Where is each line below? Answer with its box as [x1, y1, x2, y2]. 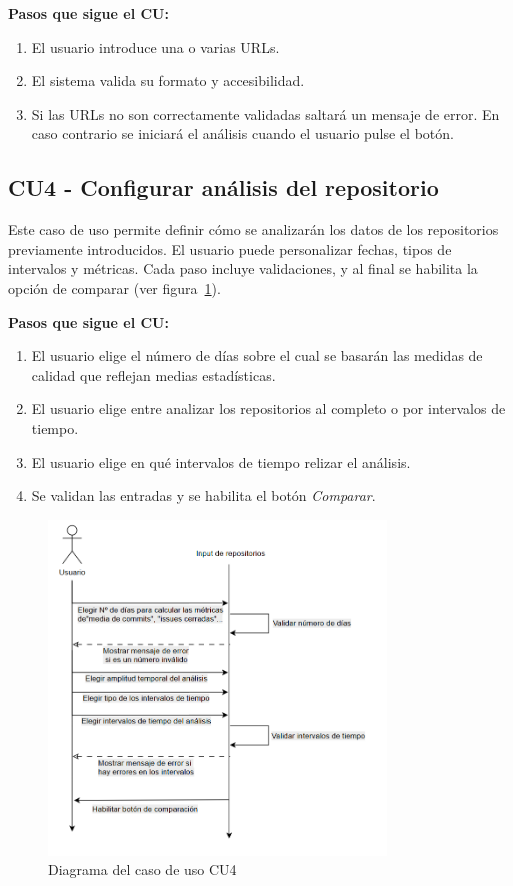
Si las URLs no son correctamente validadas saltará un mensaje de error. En [31, 103, 500, 124]
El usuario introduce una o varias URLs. [31, 36, 280, 57]
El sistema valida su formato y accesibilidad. [31, 70, 305, 91]
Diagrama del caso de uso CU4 [48, 859, 237, 880]
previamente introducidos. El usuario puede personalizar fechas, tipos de [8, 238, 452, 259]
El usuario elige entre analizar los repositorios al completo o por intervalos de [31, 398, 506, 419]
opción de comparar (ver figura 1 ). [8, 277, 221, 298]
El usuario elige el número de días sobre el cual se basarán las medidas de [31, 345, 483, 366]
